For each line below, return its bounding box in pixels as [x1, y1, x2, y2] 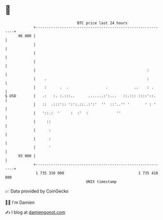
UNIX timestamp [85, 179, 117, 184]
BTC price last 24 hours [77, 21, 128, 25]
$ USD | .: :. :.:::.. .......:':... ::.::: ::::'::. [5, 93, 156, 98]
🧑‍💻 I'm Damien [5, 199, 35, 205]
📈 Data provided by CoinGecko [5, 188, 69, 194]
